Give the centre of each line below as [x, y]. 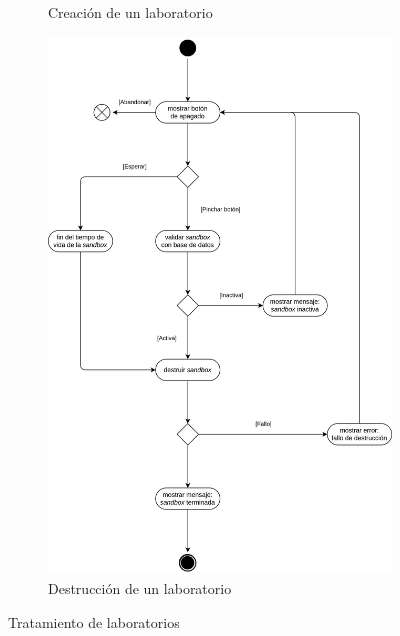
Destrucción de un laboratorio [140, 587]
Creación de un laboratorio [130, 12]
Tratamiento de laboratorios [94, 621]
